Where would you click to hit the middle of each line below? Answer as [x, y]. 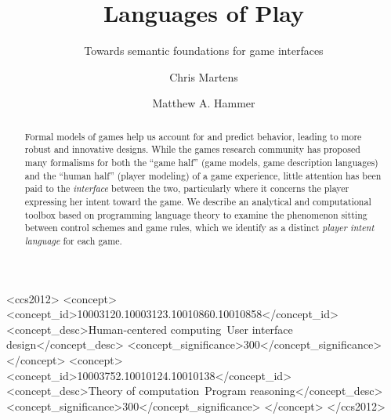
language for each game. [73, 240]
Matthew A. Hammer [204, 103]
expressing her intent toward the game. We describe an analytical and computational [198, 201]
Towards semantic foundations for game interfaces [204, 51]
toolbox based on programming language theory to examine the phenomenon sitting [196, 214]
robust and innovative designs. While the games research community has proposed [192, 149]
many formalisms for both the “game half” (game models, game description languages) [201, 163]
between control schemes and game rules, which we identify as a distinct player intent [199, 228]
